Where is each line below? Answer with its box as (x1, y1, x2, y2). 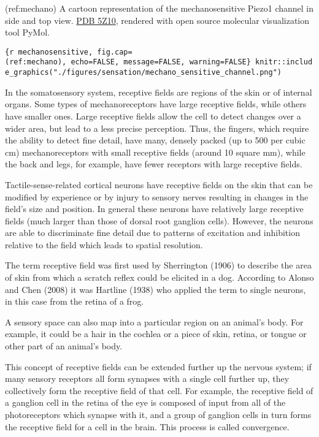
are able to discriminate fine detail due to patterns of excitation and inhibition (5, 226, 300, 239)
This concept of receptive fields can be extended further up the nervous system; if (5, 360, 312, 373)
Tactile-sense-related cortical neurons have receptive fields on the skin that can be (5, 178, 313, 191)
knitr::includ (255, 58, 313, 67)
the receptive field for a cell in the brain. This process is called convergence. (5, 420, 290, 433)
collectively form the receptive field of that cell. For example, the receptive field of (5, 384, 313, 397)
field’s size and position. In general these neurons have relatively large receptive (5, 202, 304, 215)
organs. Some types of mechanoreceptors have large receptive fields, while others (5, 97, 307, 110)
